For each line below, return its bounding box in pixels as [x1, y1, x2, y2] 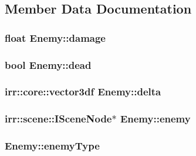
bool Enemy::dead [5, 57, 92, 72]
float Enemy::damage [5, 30, 106, 45]
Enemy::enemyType [5, 138, 100, 153]
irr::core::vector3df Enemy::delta [5, 84, 161, 99]
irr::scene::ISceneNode [5, 111, 112, 126]
